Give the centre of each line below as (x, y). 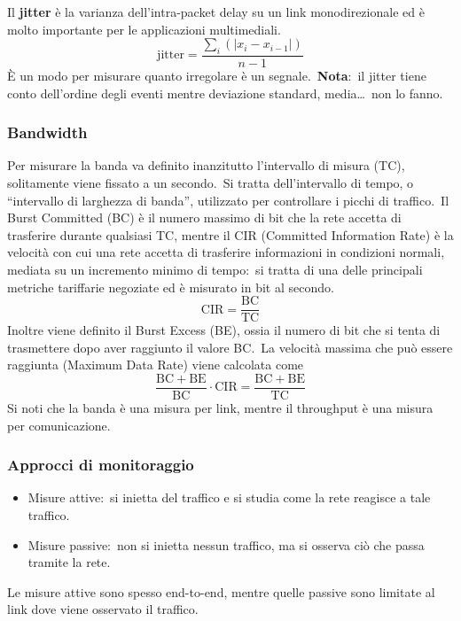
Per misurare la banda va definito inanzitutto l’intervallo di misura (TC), (206, 165)
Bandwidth (47, 132)
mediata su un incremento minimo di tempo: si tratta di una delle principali (215, 269)
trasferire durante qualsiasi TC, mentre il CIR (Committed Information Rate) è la (230, 234)
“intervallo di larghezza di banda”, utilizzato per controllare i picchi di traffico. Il (228, 200)
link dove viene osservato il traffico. (103, 609)
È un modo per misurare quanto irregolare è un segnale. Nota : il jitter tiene (217, 76)
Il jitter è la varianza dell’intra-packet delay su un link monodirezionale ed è (216, 12)
